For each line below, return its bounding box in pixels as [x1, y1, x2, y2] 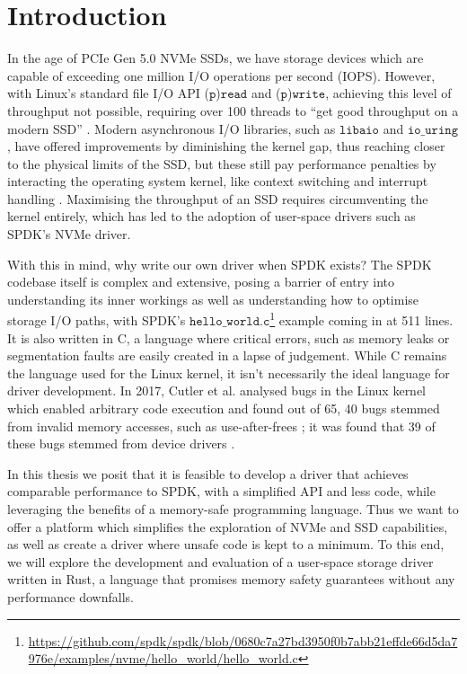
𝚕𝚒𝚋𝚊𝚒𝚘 [339, 123, 379, 137]
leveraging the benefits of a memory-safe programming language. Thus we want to [7, 500, 459, 519]
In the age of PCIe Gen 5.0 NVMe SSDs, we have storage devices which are [7, 49, 424, 67]
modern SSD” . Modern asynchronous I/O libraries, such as [7, 119, 336, 137]
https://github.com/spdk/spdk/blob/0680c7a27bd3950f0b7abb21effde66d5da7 [28, 631, 458, 650]
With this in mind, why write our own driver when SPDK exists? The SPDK [7, 254, 432, 273]
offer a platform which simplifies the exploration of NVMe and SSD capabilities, [7, 517, 448, 536]
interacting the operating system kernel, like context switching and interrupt [7, 172, 428, 191]
